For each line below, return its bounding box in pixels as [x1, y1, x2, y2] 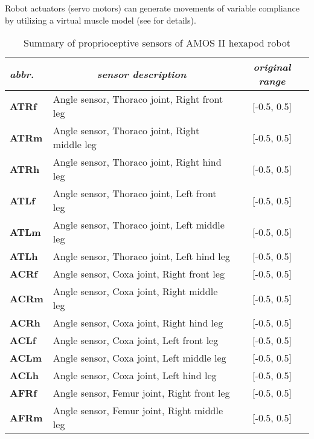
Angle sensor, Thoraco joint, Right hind [53, 155, 222, 169]
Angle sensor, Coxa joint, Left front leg [53, 333, 219, 348]
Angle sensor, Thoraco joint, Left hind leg [53, 249, 230, 264]
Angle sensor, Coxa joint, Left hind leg [53, 368, 217, 383]
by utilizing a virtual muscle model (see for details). [5, 13, 196, 26]
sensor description [97, 67, 187, 81]
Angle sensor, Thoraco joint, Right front [53, 92, 223, 106]
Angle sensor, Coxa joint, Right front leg [53, 267, 225, 281]
